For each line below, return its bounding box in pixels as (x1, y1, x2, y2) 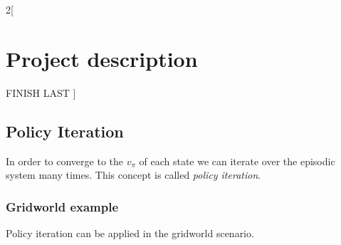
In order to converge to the (6, 153, 123, 168)
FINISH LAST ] (6, 85, 76, 100)
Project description (6, 43, 198, 73)
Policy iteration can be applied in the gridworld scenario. (6, 225, 254, 240)
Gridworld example (6, 197, 119, 215)
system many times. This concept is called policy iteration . (6, 167, 261, 182)
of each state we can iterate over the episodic (139, 153, 335, 168)
